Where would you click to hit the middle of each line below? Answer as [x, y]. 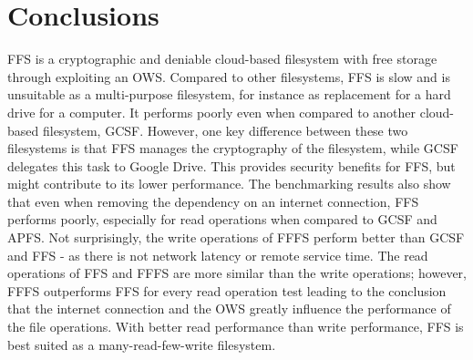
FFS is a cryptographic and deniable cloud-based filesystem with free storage [222, 59]
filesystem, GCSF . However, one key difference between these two [225, 130]
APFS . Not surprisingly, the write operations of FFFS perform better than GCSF [236, 237]
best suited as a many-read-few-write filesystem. [142, 344]
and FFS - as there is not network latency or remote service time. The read [218, 255]
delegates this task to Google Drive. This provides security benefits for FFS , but [231, 165]
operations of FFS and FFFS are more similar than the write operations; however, [237, 273]
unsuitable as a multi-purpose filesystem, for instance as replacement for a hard [229, 94]
